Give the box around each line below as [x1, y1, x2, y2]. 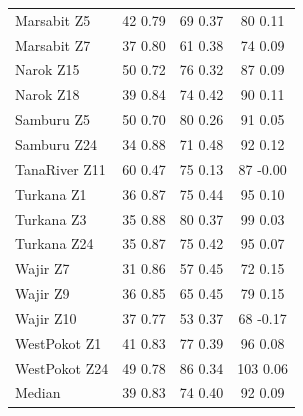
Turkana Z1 [15, 183, 87, 204]
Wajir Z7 [15, 258, 70, 279]
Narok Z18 [15, 84, 80, 105]
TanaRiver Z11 [15, 158, 106, 179]
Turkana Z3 [15, 208, 87, 229]
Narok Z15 [15, 59, 80, 80]
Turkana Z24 [15, 233, 94, 254]
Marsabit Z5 [15, 9, 91, 30]
